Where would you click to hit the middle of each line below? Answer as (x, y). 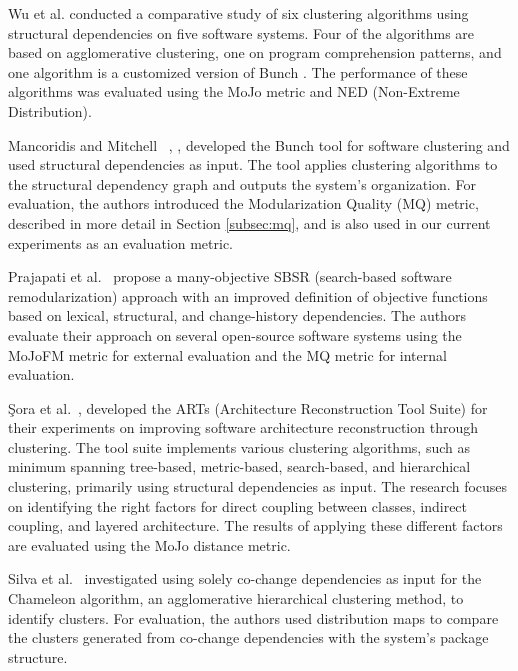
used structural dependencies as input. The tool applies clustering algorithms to (253, 164)
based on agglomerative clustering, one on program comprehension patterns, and (255, 52)
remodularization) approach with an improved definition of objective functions (248, 295)
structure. (38, 656)
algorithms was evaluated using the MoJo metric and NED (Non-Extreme (234, 91)
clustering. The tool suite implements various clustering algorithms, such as (239, 446)
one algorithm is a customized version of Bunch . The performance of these (238, 71)
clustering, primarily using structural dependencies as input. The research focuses (258, 486)
